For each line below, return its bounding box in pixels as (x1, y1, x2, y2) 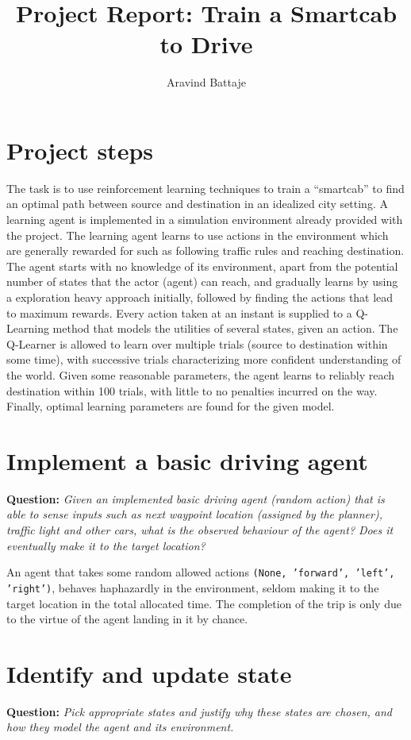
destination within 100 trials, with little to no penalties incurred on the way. (6, 382, 378, 399)
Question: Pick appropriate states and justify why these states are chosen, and (6, 703, 392, 719)
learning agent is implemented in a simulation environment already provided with (6, 211, 403, 228)
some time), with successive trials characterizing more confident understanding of (6, 351, 401, 368)
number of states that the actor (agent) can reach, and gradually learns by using (6, 273, 398, 290)
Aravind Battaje (167, 74, 246, 91)
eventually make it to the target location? (6, 537, 205, 553)
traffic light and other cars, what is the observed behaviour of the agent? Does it (6, 522, 394, 538)
